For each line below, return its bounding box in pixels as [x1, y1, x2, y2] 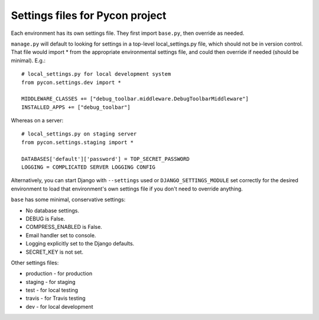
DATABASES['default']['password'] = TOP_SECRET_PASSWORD [21, 156, 190, 162]
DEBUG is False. [25, 215, 65, 222]
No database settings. [25, 207, 80, 214]
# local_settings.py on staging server [21, 131, 137, 137]
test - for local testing [25, 287, 79, 294]
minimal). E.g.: [11, 57, 46, 64]
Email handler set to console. [25, 231, 96, 239]
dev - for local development [25, 303, 93, 310]
